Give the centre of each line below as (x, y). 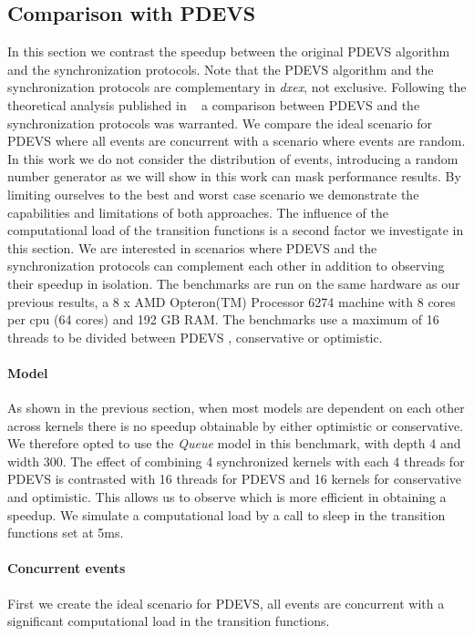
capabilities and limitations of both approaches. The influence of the (198, 212)
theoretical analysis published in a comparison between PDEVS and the (214, 104)
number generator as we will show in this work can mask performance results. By (234, 176)
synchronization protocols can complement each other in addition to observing (226, 266)
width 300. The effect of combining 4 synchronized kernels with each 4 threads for (236, 461)
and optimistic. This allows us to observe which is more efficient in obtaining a (227, 497)
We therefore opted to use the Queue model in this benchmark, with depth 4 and (234, 443)
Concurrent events (67, 568)
